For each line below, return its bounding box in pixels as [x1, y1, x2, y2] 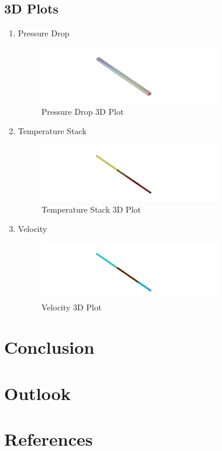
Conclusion [4, 335, 95, 359]
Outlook [4, 381, 71, 405]
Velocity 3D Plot [41, 300, 102, 313]
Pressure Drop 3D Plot [41, 105, 124, 117]
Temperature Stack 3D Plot [41, 203, 141, 215]
